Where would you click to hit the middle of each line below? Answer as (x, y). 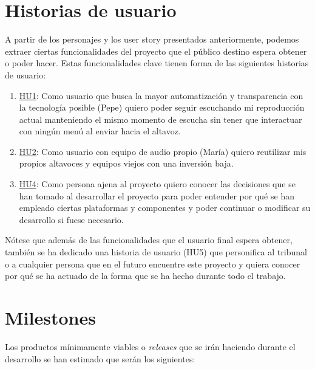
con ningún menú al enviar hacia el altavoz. (100, 131)
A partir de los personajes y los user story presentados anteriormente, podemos (152, 39)
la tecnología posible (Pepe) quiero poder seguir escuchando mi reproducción (162, 107)
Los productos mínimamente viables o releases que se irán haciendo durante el (150, 346)
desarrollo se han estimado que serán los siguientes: (100, 358)
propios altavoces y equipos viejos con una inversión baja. (126, 163)
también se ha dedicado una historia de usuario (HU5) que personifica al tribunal (156, 252)
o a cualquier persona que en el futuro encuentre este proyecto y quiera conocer (153, 264)
